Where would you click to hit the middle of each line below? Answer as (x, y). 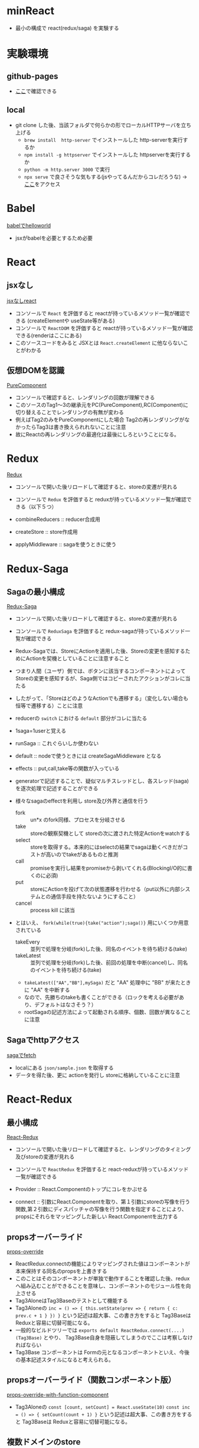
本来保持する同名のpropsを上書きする (61, 1271)
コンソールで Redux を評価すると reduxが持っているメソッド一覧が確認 (101, 500)
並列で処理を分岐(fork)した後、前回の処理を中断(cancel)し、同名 (109, 963)
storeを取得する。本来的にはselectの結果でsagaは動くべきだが (106, 847)
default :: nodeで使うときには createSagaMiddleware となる (88, 756)
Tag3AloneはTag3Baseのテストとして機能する (72, 1301)
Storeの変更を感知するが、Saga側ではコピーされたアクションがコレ (98, 679)
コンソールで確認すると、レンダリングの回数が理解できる (85, 397)
